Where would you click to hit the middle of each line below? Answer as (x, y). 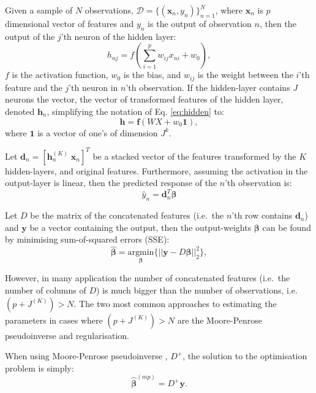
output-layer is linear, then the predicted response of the (111, 183)
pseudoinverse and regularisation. (67, 335)
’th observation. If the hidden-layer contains (208, 87)
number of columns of (46, 290)
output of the (30, 36)
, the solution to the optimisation (245, 356)
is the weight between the (245, 75)
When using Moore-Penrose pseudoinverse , (86, 356)
